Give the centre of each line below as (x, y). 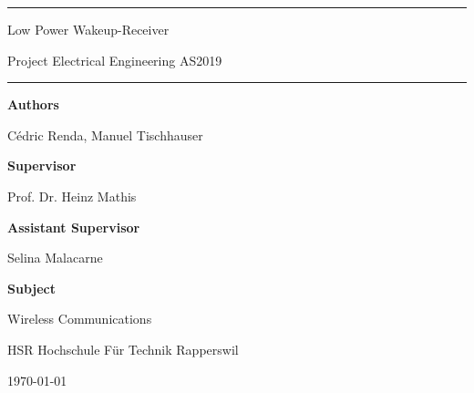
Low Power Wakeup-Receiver (88, 29)
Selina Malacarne (55, 258)
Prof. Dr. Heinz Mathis (72, 196)
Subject (31, 288)
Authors (33, 104)
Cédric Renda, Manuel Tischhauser (105, 134)
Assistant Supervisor (74, 227)
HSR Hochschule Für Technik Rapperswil (123, 349)
